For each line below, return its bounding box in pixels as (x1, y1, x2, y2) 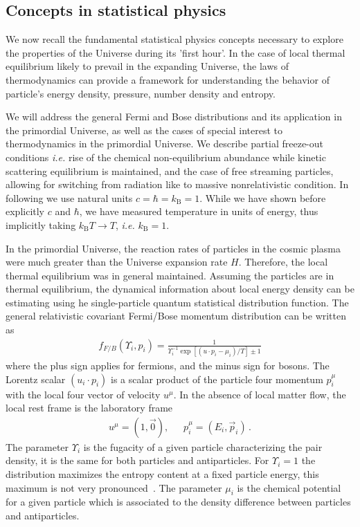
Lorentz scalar (6, 371, 66, 386)
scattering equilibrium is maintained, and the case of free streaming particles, (6, 163, 334, 178)
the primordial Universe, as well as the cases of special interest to (6, 122, 283, 137)
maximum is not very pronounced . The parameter (6, 480, 222, 494)
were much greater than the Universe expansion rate (6, 255, 228, 269)
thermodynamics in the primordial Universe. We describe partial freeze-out (6, 136, 324, 151)
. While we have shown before (199, 190, 326, 205)
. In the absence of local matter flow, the (173, 387, 346, 401)
